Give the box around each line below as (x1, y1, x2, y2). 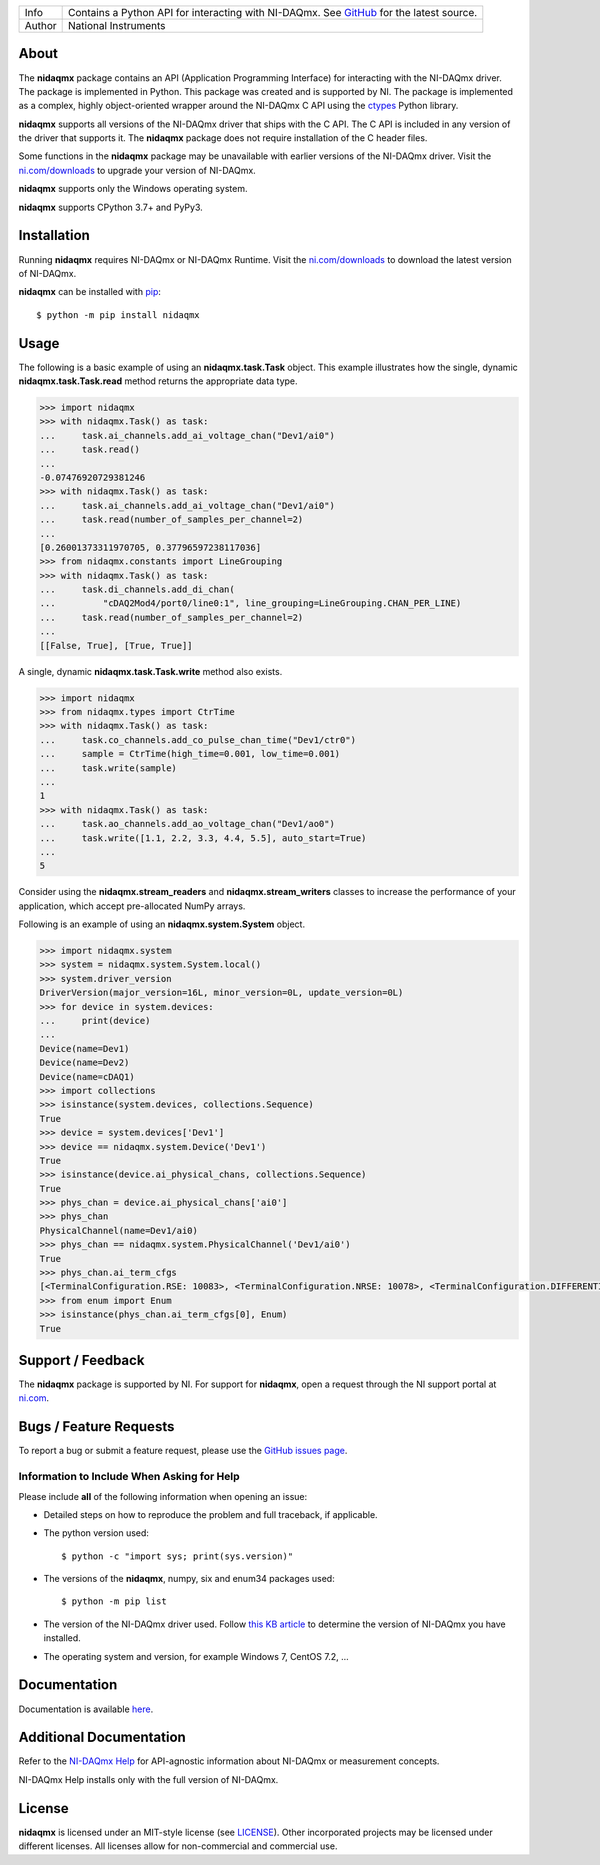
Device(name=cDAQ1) (39, 1071, 135, 1082)
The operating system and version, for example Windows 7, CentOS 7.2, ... (43, 1650, 349, 1662)
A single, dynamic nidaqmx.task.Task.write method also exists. (18, 665, 283, 677)
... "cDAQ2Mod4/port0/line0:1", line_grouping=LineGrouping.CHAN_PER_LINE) (39, 598, 462, 609)
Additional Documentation (18, 1729, 187, 1746)
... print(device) (39, 1015, 151, 1026)
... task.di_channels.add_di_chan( (39, 584, 235, 595)
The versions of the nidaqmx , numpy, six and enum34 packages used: (43, 1573, 335, 1585)
